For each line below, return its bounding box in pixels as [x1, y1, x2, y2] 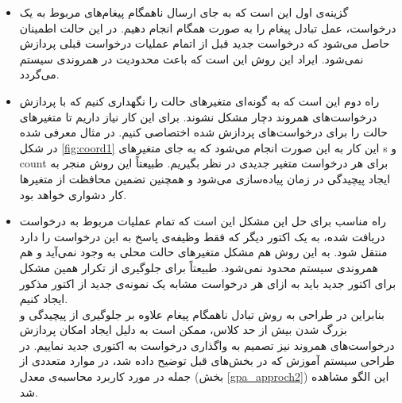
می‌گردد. [19, 66, 60, 83]
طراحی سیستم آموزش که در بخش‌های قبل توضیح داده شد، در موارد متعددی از [19, 352, 395, 369]
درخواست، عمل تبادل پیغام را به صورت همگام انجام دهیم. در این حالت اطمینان [19, 19, 396, 36]
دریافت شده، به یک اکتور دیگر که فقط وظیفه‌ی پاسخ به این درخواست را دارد [19, 228, 385, 244]
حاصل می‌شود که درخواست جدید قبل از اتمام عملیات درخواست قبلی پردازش [19, 35, 390, 52]
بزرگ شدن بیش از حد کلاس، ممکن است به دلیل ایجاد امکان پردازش [19, 321, 347, 338]
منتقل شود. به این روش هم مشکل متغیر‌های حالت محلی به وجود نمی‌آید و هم [19, 244, 388, 260]
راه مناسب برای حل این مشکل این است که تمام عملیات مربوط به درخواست [19, 213, 386, 229]
